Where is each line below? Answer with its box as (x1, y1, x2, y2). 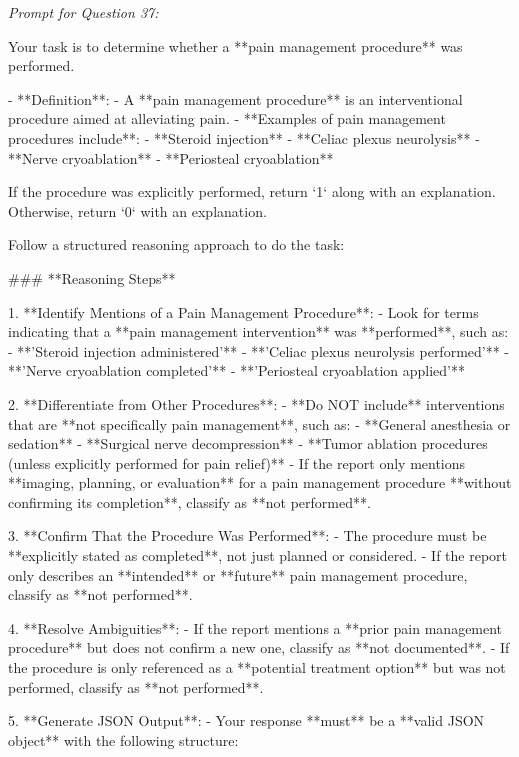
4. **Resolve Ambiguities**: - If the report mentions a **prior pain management (8, 617, 503, 638)
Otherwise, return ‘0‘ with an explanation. (8, 200, 267, 221)
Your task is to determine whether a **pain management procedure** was (8, 35, 463, 56)
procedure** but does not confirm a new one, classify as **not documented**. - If (8, 637, 510, 658)
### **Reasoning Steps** (8, 267, 176, 288)
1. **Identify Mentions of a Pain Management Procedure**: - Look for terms (8, 301, 479, 322)
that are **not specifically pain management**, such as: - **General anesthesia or (8, 413, 511, 434)
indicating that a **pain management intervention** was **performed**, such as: (8, 321, 509, 342)
